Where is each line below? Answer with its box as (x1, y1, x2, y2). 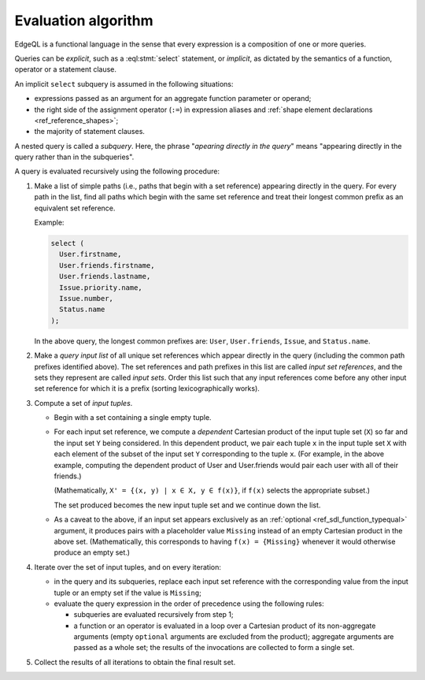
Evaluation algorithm (14, 12, 153, 29)
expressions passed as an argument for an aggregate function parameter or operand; (34, 94, 312, 103)
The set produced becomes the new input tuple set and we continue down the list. (54, 500, 321, 510)
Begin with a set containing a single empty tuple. (54, 413, 212, 422)
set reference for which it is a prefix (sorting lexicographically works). (34, 384, 260, 393)
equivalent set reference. (34, 203, 116, 213)
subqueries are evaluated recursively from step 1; (73, 610, 234, 619)
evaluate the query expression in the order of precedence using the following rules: (54, 599, 324, 608)
